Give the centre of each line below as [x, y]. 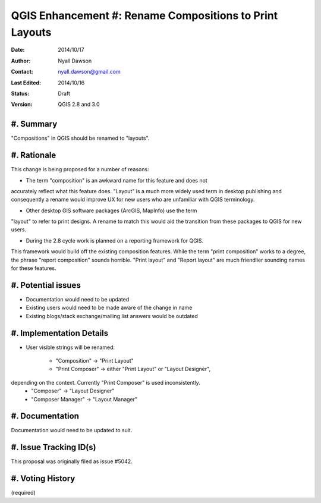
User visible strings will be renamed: [70, 347]
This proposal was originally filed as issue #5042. [72, 461]
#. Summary [34, 124]
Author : [21, 61]
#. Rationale [34, 155]
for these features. [34, 268]
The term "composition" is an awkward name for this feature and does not [117, 180]
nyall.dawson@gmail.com [89, 72]
